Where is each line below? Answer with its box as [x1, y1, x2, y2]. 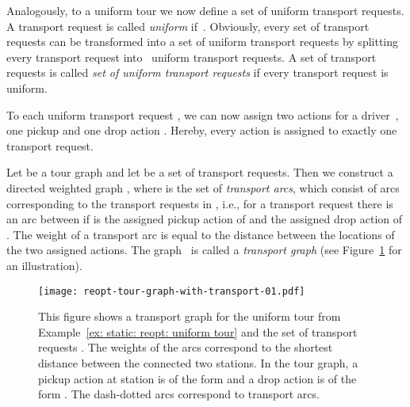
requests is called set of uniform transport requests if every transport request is [6, 64, 389, 81]
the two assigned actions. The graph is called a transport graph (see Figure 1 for [6, 242, 402, 258]
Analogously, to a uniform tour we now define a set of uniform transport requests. [6, 2, 404, 18]
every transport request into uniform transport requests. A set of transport [6, 48, 377, 65]
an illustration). [6, 257, 82, 273]
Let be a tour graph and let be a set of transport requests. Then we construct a [6, 164, 393, 181]
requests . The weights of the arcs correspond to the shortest [38, 339, 333, 356]
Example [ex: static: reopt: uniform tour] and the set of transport [38, 323, 358, 340]
